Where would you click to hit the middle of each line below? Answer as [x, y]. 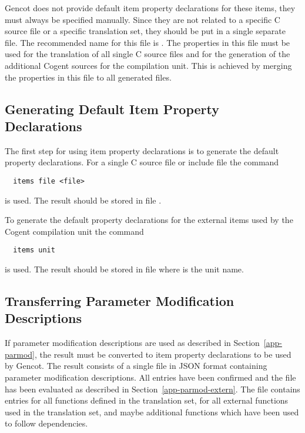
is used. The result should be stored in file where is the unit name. [124, 269]
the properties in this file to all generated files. [88, 77]
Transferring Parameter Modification [120, 301]
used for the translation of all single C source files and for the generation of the [148, 54]
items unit [34, 250]
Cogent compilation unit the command [74, 231]
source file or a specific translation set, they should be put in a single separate [145, 31]
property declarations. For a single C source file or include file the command [142, 162]
